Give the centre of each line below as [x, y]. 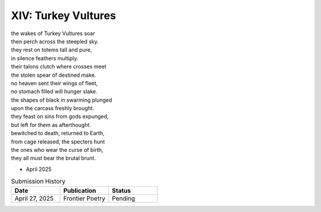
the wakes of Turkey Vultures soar [53, 33]
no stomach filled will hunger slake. [54, 92]
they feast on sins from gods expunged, [60, 117]
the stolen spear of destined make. [53, 75]
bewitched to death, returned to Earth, [58, 133]
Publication [80, 191]
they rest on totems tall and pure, [51, 50]
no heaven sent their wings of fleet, [54, 83]
